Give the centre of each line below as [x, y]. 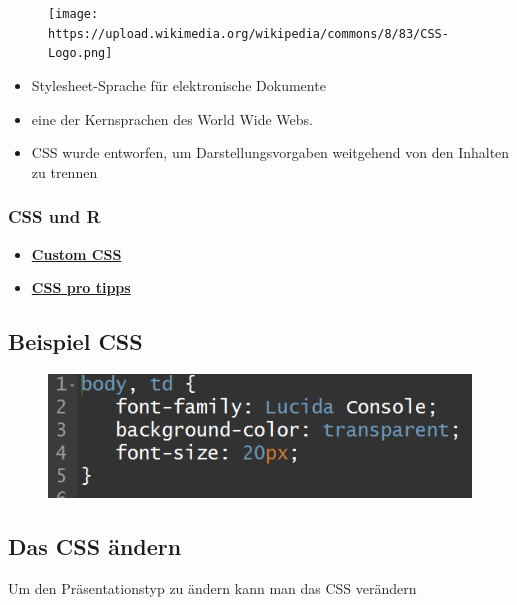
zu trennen [64, 171]
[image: [73, 14]
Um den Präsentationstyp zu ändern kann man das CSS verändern [212, 588]
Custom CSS [76, 253]
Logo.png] [80, 53]
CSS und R [54, 216]
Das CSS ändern [95, 546]
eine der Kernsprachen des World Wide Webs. [172, 118]
